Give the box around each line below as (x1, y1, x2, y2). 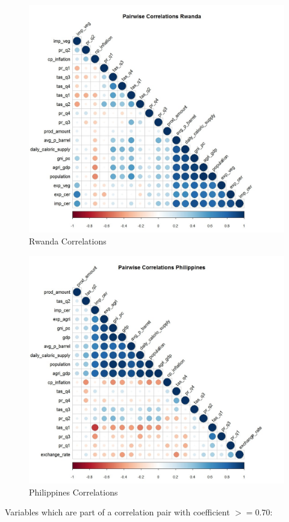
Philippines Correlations (29, 485, 118, 498)
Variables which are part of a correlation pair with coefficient (5, 506, 230, 518)
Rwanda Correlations (29, 235, 107, 247)
